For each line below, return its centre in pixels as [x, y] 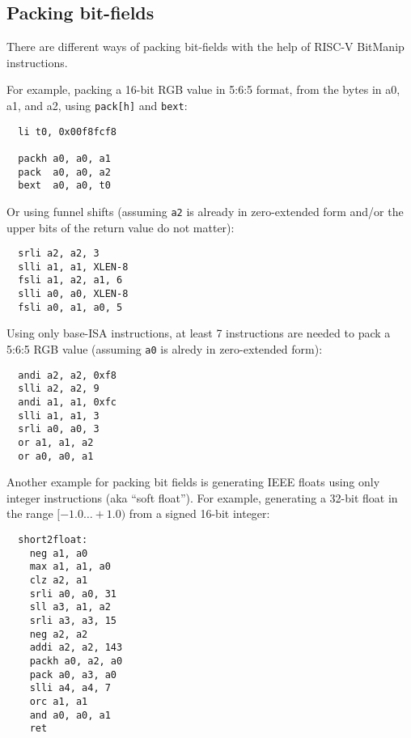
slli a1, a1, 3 [59, 416]
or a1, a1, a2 [56, 442]
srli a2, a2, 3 [59, 254]
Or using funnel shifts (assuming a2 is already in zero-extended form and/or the [205, 211]
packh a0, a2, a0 [76, 661]
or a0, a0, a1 [56, 456]
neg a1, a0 [59, 553]
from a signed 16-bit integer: [199, 513]
